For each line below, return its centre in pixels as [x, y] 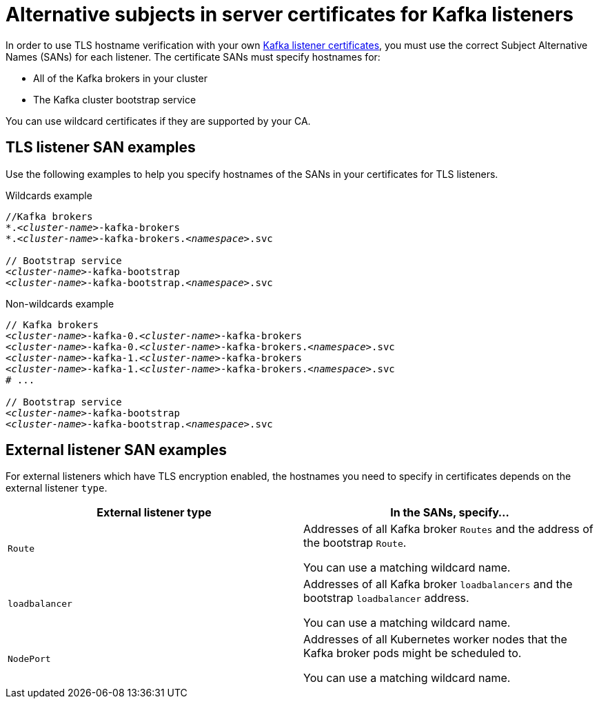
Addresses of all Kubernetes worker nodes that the [435, 640]
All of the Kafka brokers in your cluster [120, 78]
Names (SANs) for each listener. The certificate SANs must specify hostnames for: [193, 57]
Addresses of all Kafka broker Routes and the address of [448, 529]
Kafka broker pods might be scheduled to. [413, 653]
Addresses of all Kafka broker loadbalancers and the [438, 584]
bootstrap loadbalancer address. [386, 598]
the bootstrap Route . [355, 543]
